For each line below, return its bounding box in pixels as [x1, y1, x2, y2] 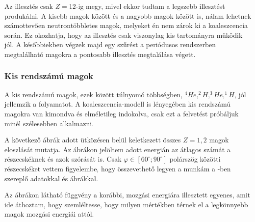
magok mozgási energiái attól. [4, 209, 94, 219]
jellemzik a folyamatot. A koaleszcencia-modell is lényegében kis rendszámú [4, 99, 231, 109]
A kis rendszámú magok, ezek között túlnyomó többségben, [4, 89, 183, 99]
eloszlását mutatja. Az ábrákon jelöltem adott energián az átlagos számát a [4, 144, 230, 154]
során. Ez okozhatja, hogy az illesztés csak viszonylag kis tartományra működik [4, 29, 243, 40]
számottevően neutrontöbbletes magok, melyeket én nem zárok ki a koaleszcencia [4, 20, 248, 30]
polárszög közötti [169, 154, 221, 164]
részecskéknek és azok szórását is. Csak [4, 154, 122, 164]
